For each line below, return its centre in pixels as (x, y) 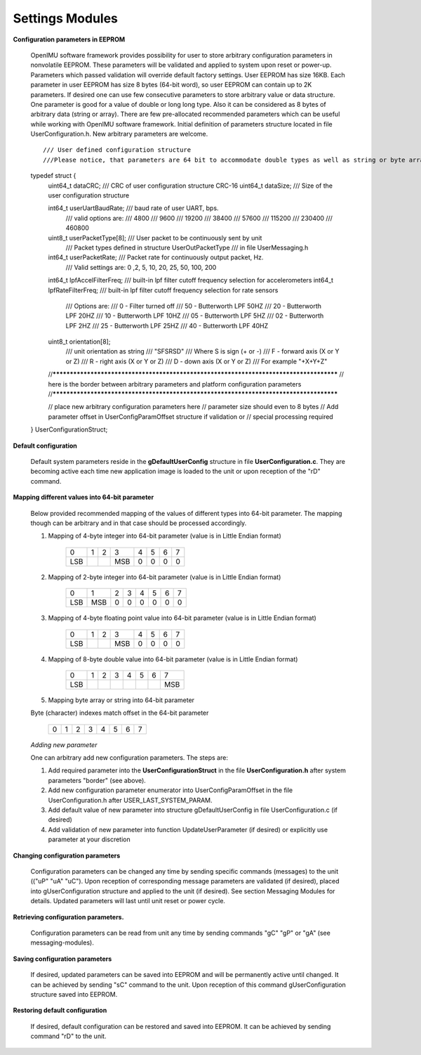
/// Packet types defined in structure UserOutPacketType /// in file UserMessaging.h (187, 247)
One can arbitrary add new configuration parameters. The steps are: (129, 758)
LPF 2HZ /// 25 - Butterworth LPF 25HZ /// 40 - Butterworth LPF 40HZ (167, 325)
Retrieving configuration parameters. (68, 917)
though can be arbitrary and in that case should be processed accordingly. (139, 523)
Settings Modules (66, 18)
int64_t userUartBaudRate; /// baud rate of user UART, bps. (133, 208)
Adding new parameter (64, 744)
